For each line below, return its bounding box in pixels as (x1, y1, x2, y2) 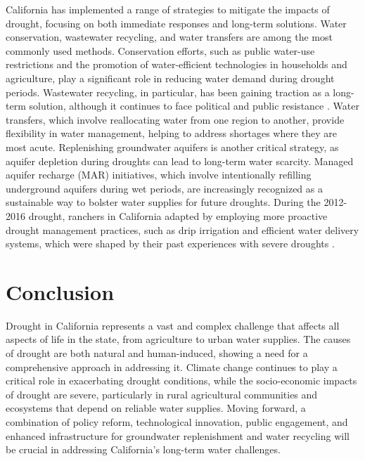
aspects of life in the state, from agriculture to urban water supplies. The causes (6, 332, 351, 346)
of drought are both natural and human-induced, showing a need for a (6, 346, 308, 360)
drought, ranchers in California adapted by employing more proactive (28, 208, 328, 223)
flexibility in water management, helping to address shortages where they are (6, 126, 338, 141)
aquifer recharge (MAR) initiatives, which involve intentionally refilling (6, 167, 312, 182)
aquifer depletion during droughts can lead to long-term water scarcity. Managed (6, 153, 354, 168)
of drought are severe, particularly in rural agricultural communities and (6, 387, 318, 401)
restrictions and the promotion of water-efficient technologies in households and (6, 57, 347, 72)
